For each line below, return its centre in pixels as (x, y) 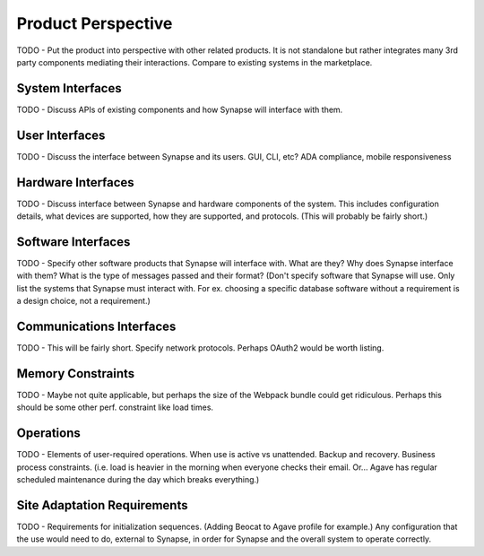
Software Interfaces (73, 242)
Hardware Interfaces (75, 182)
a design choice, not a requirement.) (84, 301)
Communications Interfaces (96, 326)
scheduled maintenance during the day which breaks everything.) (138, 480)
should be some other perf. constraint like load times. (115, 407)
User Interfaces (61, 135)
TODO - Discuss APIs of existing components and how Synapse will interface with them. (180, 109)
